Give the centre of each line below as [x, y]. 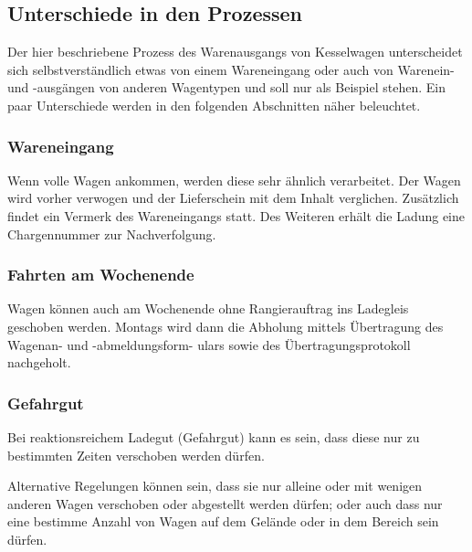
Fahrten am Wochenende [101, 275]
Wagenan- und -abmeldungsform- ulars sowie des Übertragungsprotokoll [209, 344]
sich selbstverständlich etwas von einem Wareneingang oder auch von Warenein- [231, 69]
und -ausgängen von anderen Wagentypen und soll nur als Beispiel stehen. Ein [227, 87]
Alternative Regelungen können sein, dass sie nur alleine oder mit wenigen [215, 486]
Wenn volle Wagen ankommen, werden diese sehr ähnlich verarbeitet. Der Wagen [234, 180]
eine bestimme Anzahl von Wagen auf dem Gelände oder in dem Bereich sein [223, 521]
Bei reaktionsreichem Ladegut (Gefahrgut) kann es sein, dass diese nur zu [214, 436]
